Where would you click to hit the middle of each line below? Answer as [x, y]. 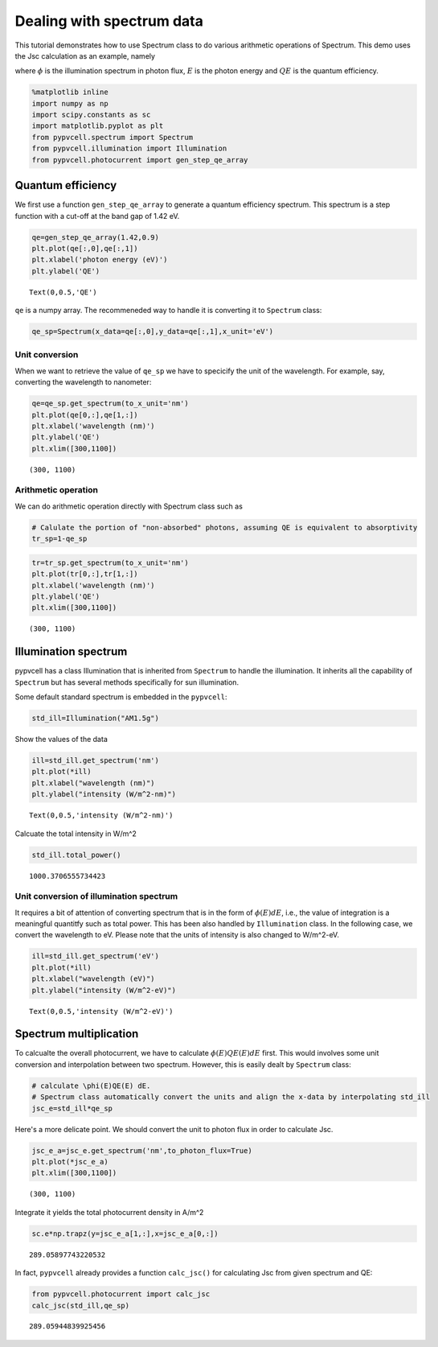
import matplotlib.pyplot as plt [98, 126]
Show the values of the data [61, 739]
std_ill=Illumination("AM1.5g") [96, 719]
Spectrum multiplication [77, 1034]
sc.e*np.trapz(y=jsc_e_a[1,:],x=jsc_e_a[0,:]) [125, 1234]
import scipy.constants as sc [91, 115]
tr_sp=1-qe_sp [59, 539]
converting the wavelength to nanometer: [83, 382]
